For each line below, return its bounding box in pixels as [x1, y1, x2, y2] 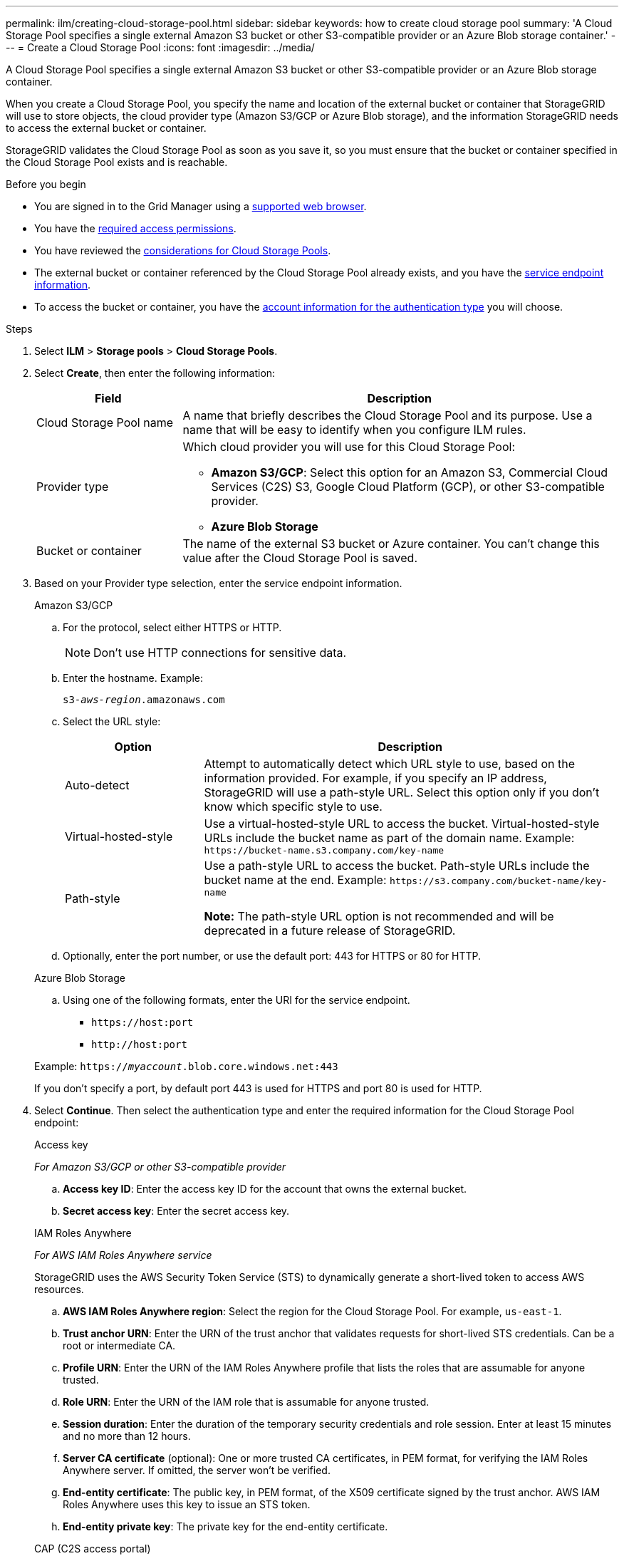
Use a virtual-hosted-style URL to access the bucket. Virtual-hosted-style [204, 816, 600, 831]
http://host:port [91, 1039, 187, 1050]
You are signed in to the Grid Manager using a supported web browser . [34, 200, 367, 212]
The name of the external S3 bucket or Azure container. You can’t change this [182, 536, 600, 551]
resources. [34, 1283, 84, 1295]
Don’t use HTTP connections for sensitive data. [93, 645, 347, 660]
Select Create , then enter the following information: [34, 367, 276, 379]
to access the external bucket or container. [6, 122, 207, 134]
